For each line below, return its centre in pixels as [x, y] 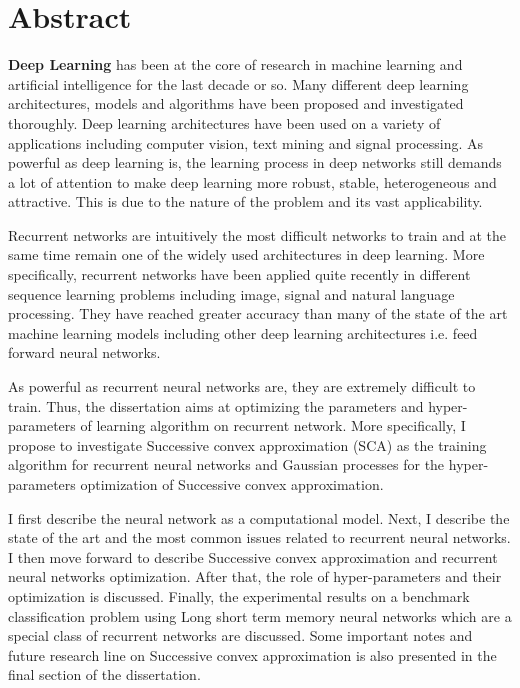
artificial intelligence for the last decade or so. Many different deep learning [238, 83]
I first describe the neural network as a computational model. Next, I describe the [259, 517]
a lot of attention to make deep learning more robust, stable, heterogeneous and [252, 181]
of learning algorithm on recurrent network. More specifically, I [273, 425]
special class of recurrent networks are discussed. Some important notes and [240, 635]
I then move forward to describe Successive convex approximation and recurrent [253, 556]
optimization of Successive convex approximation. [232, 484]
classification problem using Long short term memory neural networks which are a [260, 615]
